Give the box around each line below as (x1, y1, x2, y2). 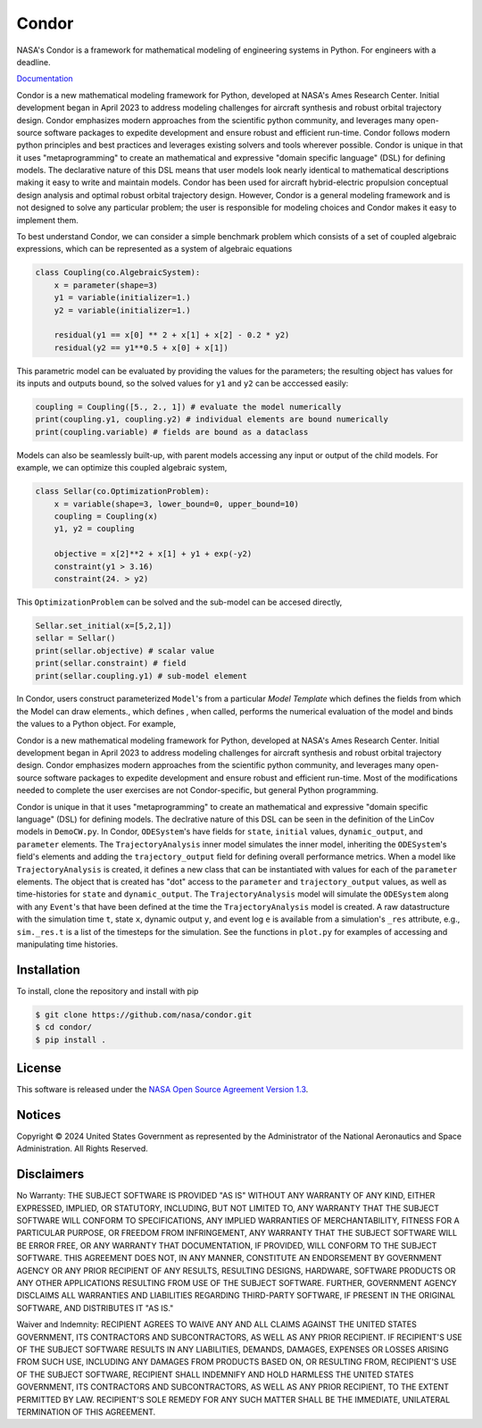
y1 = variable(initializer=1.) (54, 293, 191, 303)
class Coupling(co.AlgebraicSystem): (35, 268, 201, 278)
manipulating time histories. (16, 939, 119, 949)
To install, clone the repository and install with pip (16, 985, 199, 996)
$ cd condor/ (35, 1023, 93, 1032)
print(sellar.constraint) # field (35, 658, 187, 669)
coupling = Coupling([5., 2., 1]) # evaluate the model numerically (35, 402, 342, 413)
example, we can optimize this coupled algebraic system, (16, 463, 228, 473)
